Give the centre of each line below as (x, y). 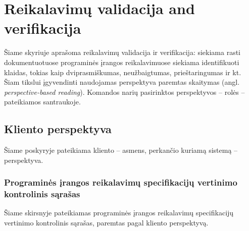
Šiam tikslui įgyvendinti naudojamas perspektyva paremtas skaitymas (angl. (122, 82)
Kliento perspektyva (58, 129)
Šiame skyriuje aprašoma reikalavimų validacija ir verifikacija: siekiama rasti (122, 52)
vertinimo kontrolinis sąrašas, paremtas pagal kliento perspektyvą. (106, 222)
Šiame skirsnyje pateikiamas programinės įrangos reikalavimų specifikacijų (119, 213)
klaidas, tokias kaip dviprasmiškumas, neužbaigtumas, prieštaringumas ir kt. (123, 72)
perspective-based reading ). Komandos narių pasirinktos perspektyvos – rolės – (124, 92)
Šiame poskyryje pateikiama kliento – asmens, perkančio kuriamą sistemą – (121, 150)
